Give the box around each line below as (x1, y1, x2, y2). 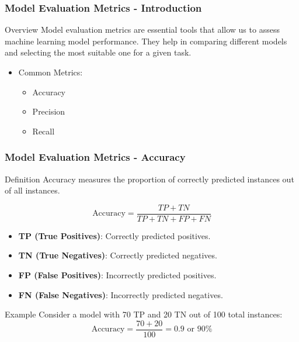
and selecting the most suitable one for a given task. (5, 46, 192, 58)
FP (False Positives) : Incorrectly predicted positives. (18, 269, 217, 281)
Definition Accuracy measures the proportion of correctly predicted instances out (5, 172, 294, 185)
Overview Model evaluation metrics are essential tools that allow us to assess (5, 23, 280, 36)
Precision (32, 105, 65, 118)
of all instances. (5, 184, 60, 196)
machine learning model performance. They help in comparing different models (5, 34, 287, 47)
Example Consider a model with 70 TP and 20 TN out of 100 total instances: (5, 308, 283, 320)
